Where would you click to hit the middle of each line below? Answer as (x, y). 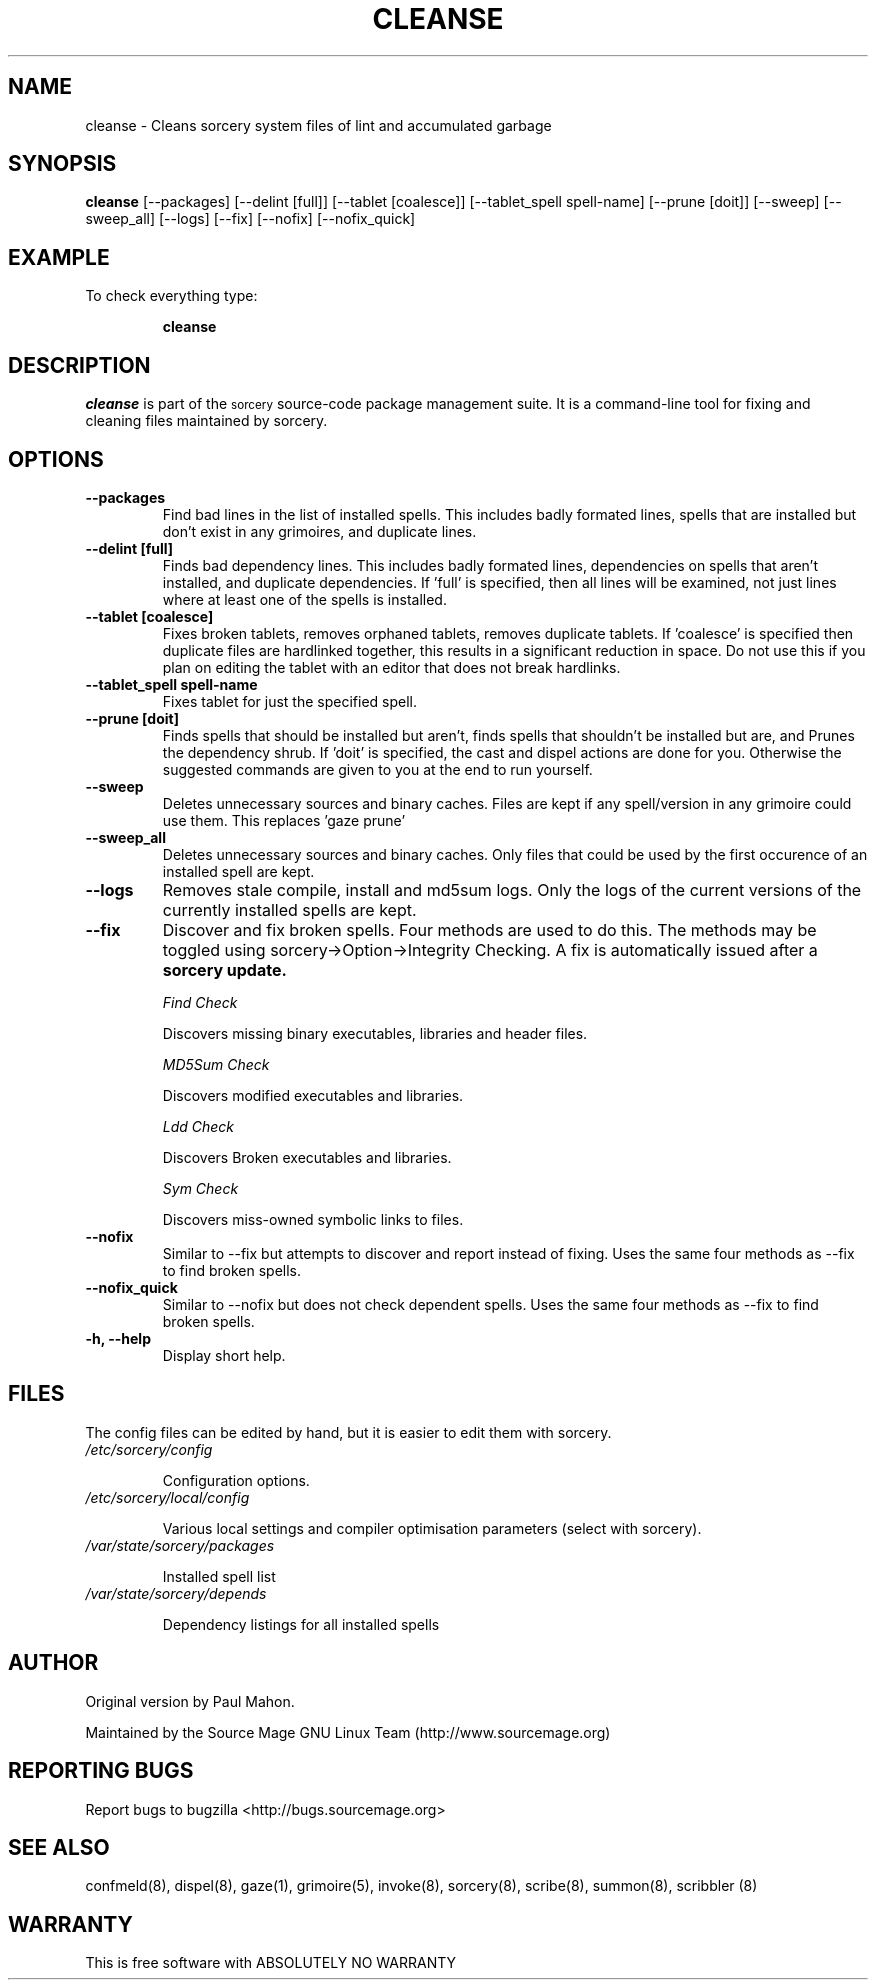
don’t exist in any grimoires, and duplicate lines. (319, 531)
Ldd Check (198, 1126)
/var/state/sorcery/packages (180, 1545)
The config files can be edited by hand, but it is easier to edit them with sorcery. (348, 1432)
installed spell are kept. (238, 871)
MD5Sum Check (216, 1064)
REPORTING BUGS (101, 1771)
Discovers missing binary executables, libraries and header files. (375, 1033)
